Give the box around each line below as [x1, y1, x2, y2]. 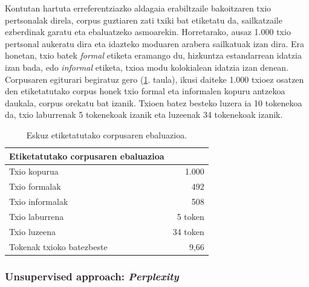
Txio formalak [9, 180, 61, 193]
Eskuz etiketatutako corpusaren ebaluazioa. [26, 128, 187, 141]
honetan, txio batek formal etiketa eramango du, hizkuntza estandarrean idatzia [5, 49, 302, 62]
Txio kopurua [9, 165, 59, 178]
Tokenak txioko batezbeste [9, 240, 108, 253]
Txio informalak [9, 195, 68, 208]
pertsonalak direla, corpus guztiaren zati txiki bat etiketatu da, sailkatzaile [5, 13, 282, 26]
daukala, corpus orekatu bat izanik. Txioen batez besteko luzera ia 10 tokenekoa [5, 96, 302, 109]
